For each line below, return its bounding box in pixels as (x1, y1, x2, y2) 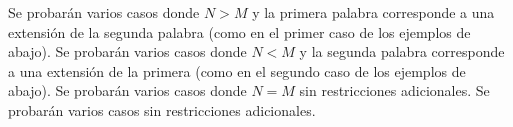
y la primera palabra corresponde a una (252, 2, 495, 22)
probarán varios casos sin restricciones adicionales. (8, 99, 316, 120)
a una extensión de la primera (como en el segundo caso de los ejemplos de (8, 60, 466, 81)
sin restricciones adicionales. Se (299, 80, 490, 101)
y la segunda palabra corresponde (299, 41, 505, 62)
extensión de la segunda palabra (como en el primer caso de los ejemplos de (8, 21, 471, 42)
